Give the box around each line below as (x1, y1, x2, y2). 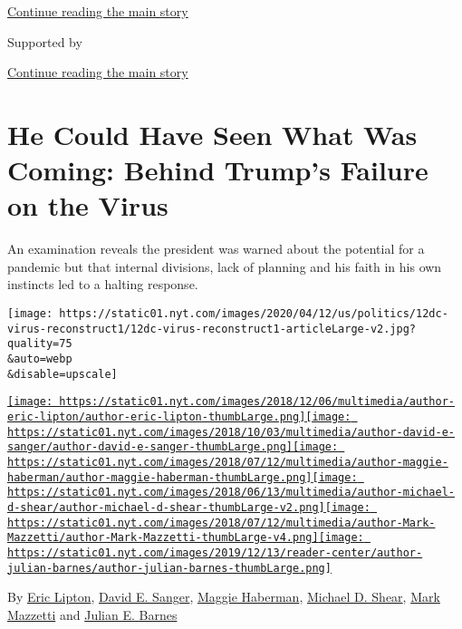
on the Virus (7, 187, 168, 224)
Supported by (7, 32, 82, 51)
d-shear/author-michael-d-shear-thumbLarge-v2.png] (7, 500, 325, 514)
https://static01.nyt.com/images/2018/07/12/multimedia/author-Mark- (7, 516, 436, 529)
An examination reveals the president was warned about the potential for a (7, 239, 425, 258)
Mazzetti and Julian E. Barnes (7, 605, 178, 624)
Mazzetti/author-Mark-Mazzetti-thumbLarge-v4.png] (7, 531, 319, 545)
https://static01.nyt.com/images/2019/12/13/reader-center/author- (7, 546, 423, 559)
